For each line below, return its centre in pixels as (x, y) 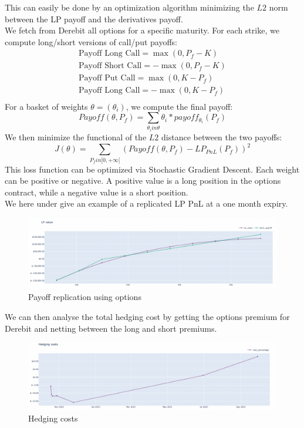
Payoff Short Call (110, 66)
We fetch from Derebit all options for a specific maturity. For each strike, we (142, 30)
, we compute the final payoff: (179, 106)
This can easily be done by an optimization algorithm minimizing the (129, 7)
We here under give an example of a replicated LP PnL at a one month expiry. (146, 203)
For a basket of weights (46, 106)
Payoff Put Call (107, 78)
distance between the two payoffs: (222, 137)
